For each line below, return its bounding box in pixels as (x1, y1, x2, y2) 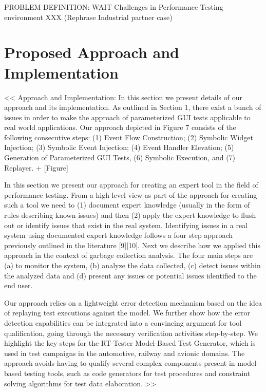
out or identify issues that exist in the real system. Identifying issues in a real (4, 219, 248, 230)
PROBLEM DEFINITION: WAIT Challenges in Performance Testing (4, 2, 223, 12)
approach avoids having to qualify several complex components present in (4, 358, 235, 368)
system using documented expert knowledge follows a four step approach (4, 230, 233, 240)
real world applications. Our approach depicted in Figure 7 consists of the (4, 122, 236, 133)
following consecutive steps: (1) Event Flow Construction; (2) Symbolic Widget (4, 132, 253, 142)
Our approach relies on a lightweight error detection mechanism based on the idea (4, 297, 262, 308)
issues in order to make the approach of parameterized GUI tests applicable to (4, 111, 251, 122)
